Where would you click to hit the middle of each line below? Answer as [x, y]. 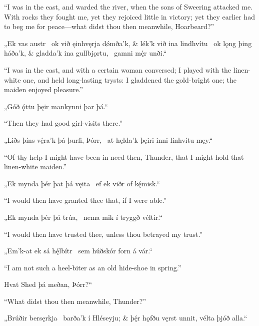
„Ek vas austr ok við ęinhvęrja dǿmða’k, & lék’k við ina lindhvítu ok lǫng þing [128, 43]
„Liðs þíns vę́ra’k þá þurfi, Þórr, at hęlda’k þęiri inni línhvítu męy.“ [108, 139]
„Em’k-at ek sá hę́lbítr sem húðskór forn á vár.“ [78, 251]
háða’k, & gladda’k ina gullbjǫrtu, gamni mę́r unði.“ [85, 53]
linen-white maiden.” [35, 167]
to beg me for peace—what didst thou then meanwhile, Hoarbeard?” [109, 26]
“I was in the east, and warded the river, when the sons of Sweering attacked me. [128, 7]
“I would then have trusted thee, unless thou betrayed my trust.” [103, 234]
